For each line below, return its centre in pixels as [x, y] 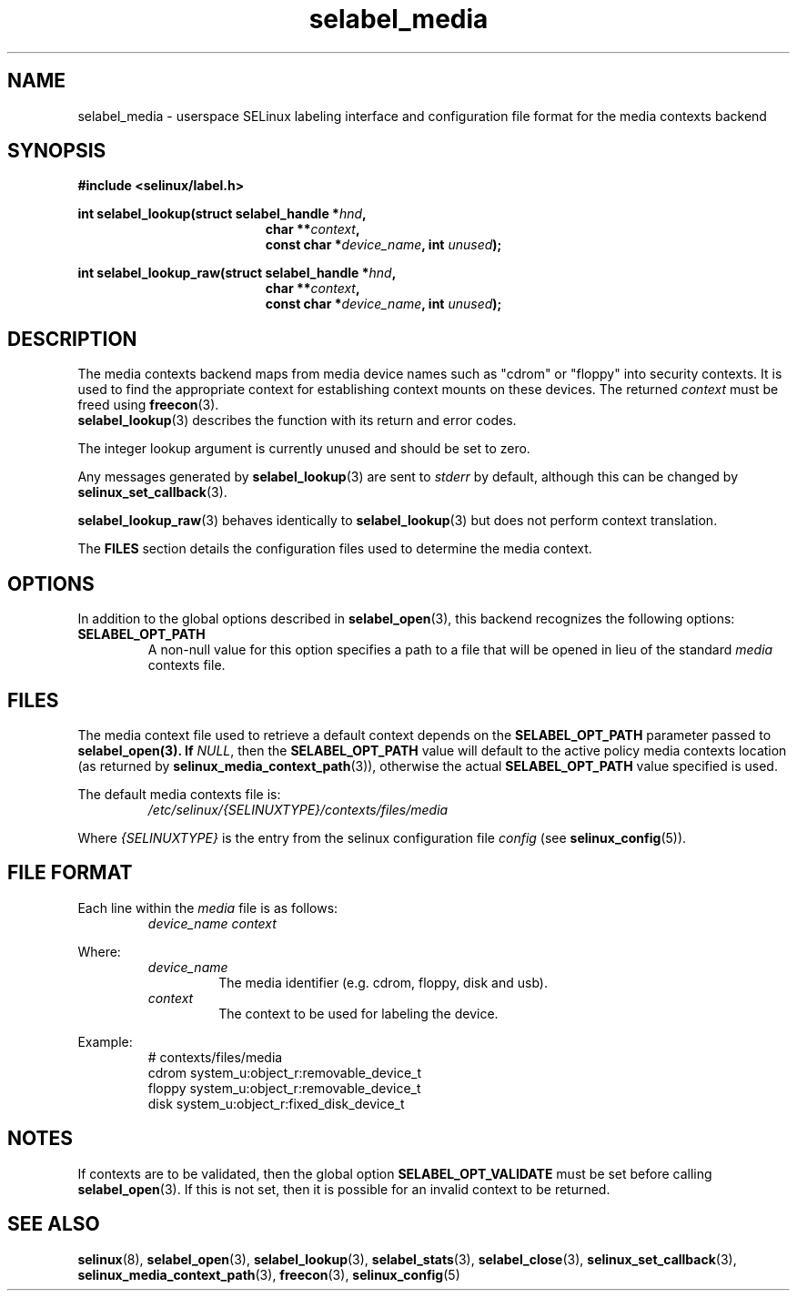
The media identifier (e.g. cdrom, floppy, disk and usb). [383, 982]
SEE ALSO [54, 1224]
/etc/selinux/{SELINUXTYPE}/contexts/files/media [298, 809]
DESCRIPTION [72, 339]
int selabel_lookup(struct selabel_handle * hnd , [222, 214]
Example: [105, 1041]
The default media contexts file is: [179, 794]
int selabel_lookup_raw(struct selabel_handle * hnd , [237, 273]
